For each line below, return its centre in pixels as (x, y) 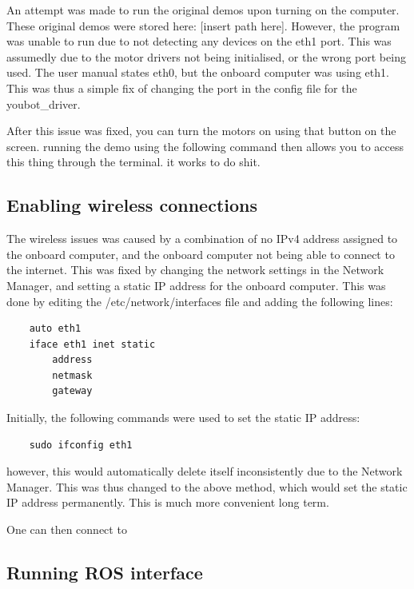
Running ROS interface (105, 573)
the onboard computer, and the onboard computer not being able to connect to (201, 254)
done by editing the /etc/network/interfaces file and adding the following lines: (200, 301)
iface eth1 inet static (92, 344)
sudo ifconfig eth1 (81, 445)
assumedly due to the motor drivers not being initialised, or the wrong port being (206, 56)
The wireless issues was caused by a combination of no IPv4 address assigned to (202, 239)
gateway (72, 391)
